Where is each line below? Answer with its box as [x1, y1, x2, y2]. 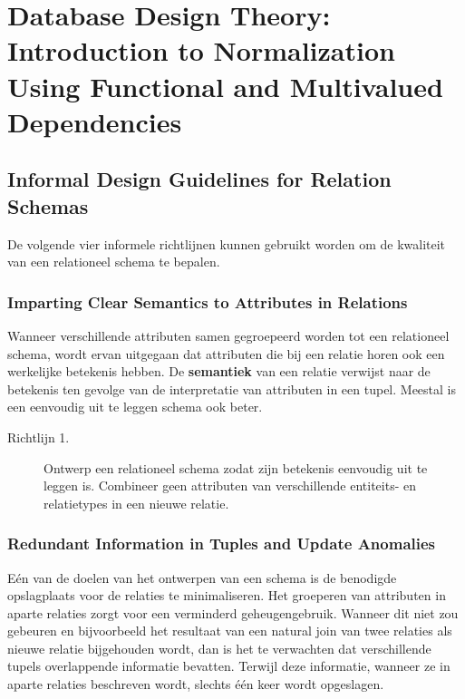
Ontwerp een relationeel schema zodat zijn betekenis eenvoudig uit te [44, 458, 428, 477]
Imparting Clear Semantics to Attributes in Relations [7, 290, 408, 313]
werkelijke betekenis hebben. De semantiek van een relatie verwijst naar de [7, 362, 431, 381]
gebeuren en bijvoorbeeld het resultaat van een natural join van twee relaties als [7, 621, 452, 640]
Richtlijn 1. [7, 427, 70, 446]
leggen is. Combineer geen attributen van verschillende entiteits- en [44, 476, 416, 495]
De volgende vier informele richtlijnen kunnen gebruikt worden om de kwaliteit [7, 234, 446, 253]
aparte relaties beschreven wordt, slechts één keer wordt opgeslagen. [7, 675, 384, 694]
